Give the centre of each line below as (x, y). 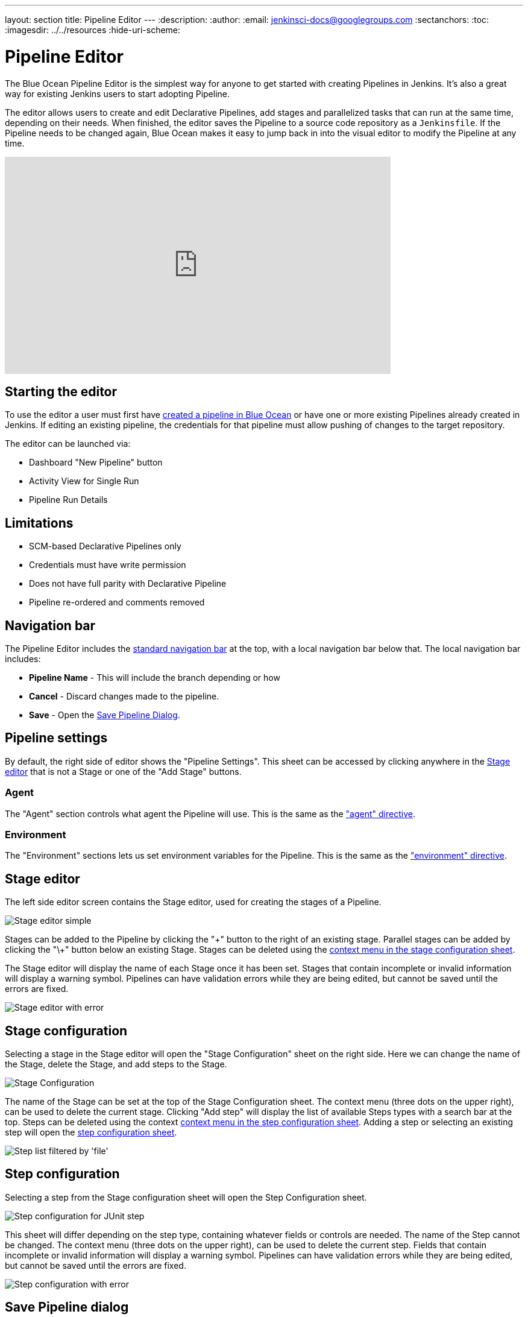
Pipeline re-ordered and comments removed (117, 602)
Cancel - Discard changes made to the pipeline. (124, 696)
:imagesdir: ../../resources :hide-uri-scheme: (93, 30)
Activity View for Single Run (84, 481)
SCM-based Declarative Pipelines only (105, 546)
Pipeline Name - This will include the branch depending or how (155, 678)
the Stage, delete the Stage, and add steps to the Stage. (116, 1064)
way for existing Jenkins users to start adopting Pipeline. (118, 93)
